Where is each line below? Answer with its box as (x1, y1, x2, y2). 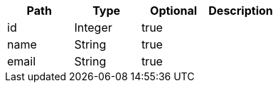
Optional (150, 4, 198, 18)
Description (208, 4, 273, 18)
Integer (74, 20, 112, 34)
